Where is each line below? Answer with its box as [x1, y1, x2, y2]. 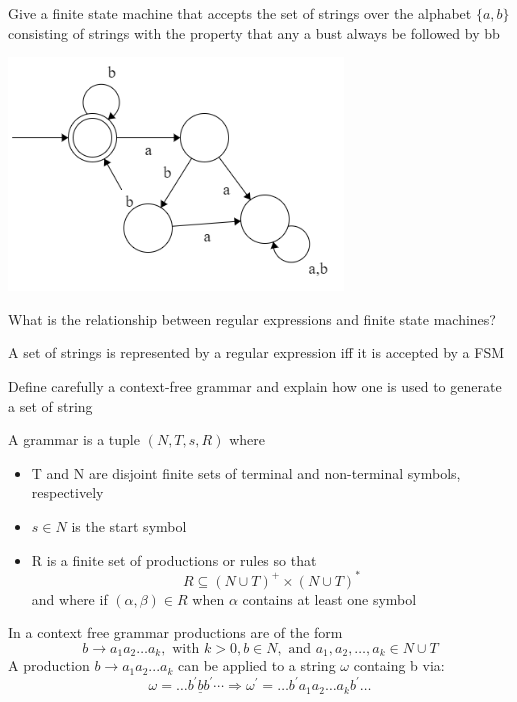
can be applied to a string [178, 655, 336, 676]
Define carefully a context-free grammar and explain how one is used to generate [8, 375, 502, 396]
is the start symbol [71, 515, 187, 536]
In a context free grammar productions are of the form [8, 622, 343, 643]
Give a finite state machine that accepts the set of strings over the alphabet [8, 3, 472, 23]
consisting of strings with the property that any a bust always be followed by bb [8, 22, 500, 43]
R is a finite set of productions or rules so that [31, 549, 317, 570]
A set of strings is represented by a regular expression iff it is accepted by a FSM [8, 342, 505, 363]
